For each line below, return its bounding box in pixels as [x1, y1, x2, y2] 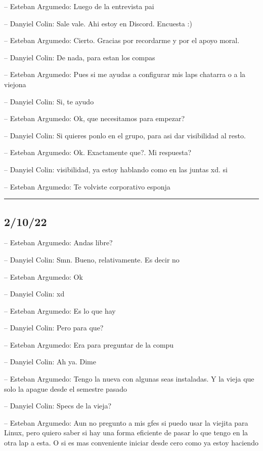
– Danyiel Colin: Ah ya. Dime [4, 356, 96, 367]
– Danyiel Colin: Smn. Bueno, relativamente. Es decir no [4, 254, 180, 265]
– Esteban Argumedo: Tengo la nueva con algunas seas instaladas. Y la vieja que [4, 373, 254, 384]
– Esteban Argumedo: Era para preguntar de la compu [4, 339, 174, 350]
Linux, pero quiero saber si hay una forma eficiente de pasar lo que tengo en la [4, 427, 248, 438]
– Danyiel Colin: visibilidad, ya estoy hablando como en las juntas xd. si [4, 164, 228, 174]
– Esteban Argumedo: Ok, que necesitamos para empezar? [4, 113, 185, 124]
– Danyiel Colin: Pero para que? [4, 322, 104, 333]
